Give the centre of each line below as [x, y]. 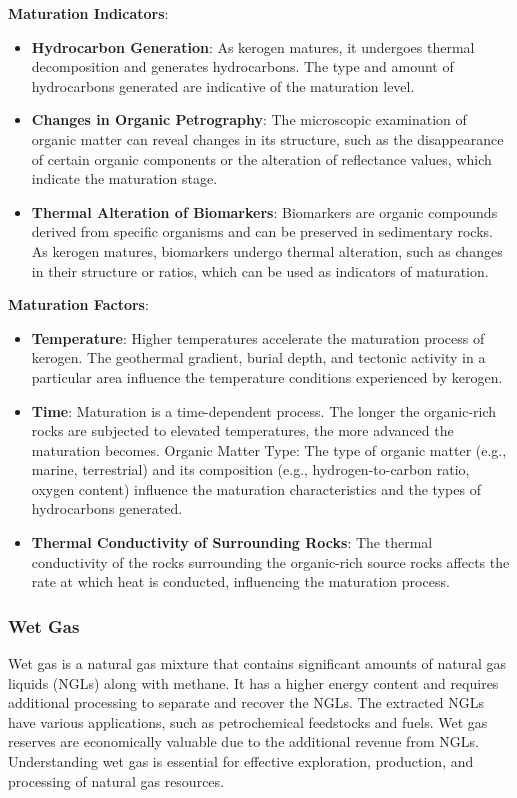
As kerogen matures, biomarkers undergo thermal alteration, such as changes [267, 250]
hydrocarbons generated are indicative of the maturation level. [223, 85]
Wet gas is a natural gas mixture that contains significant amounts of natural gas [257, 663]
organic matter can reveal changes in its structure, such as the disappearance [267, 138]
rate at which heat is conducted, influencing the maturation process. [240, 581]
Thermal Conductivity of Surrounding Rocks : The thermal [232, 542]
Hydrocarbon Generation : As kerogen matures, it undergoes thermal [253, 46]
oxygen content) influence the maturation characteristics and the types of [256, 488]
